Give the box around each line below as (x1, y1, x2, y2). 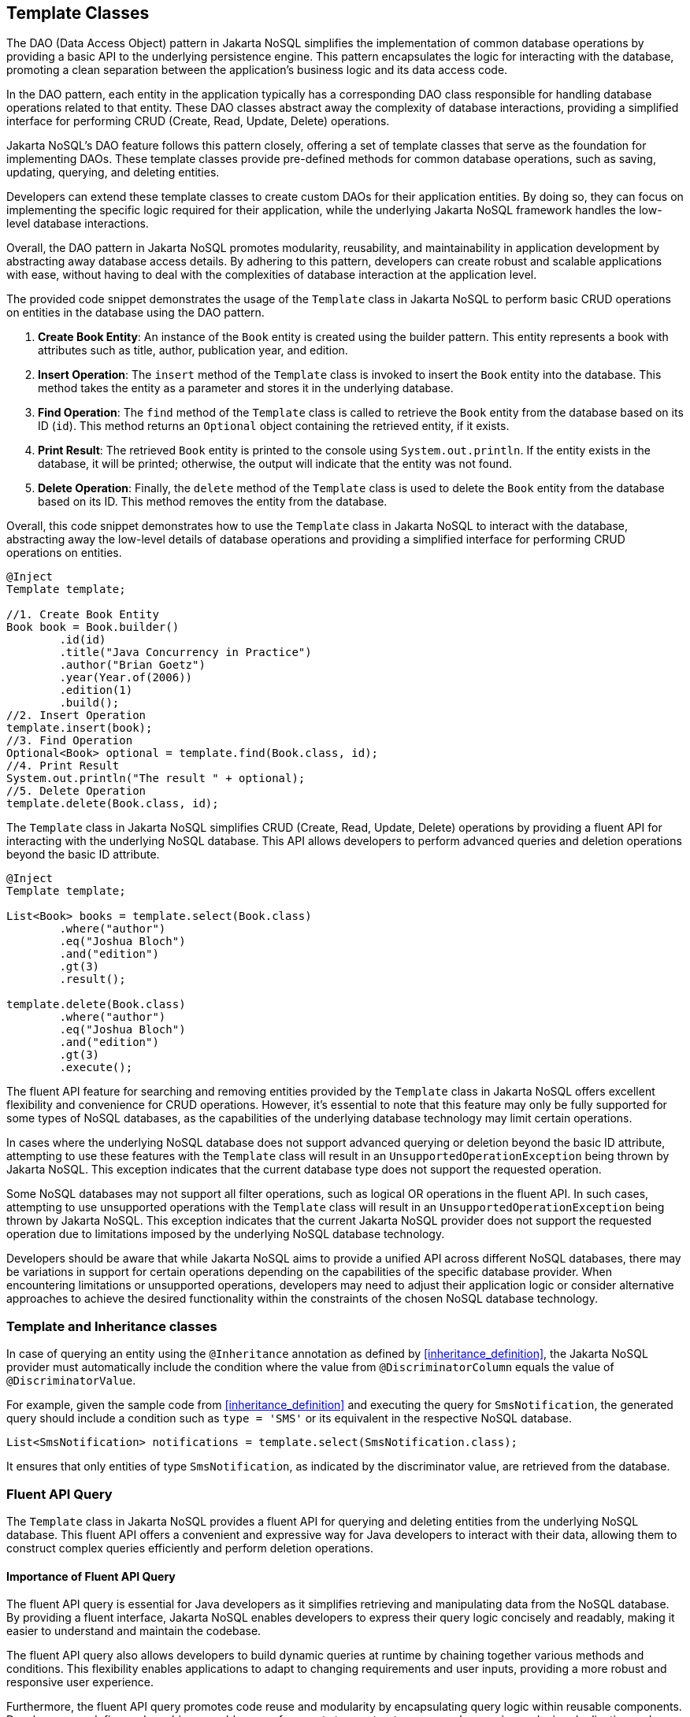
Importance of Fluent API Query (6, 1569, 176, 1583)
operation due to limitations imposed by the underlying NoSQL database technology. (6, 1227, 445, 1241)
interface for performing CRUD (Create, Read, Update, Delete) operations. (6, 114, 390, 128)
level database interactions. (6, 217, 149, 231)
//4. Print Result (6, 759, 120, 773)
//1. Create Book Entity (6, 608, 159, 621)
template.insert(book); (6, 721, 153, 735)
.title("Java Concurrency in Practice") (59, 646, 312, 659)
